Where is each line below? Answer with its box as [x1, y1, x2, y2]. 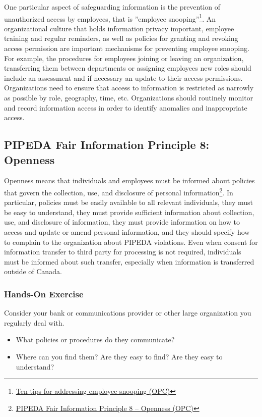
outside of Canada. [4, 266, 62, 277]
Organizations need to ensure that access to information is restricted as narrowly [4, 82, 254, 93]
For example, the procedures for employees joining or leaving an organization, [4, 53, 244, 63]
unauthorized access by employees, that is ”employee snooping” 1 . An [4, 12, 216, 24]
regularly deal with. [4, 317, 64, 328]
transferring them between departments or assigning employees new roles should [4, 63, 251, 73]
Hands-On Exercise [4, 287, 84, 300]
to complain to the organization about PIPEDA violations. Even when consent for [4, 236, 258, 247]
